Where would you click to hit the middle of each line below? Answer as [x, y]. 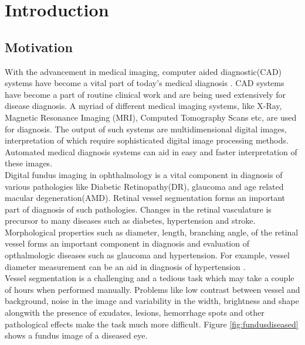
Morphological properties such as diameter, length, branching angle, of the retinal [152, 232]
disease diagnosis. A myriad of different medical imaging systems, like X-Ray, [143, 106]
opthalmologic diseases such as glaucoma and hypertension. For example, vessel [147, 255]
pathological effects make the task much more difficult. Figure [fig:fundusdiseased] [152, 324]
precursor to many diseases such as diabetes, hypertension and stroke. [130, 221]
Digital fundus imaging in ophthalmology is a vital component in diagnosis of [144, 174]
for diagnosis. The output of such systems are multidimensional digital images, [146, 129]
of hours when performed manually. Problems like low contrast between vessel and [152, 289]
